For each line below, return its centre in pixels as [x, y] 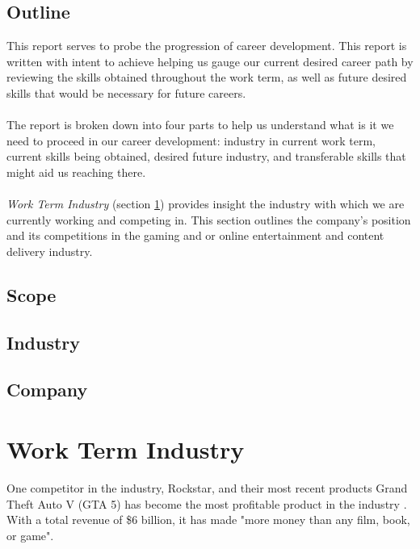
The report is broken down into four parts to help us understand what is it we [200, 125]
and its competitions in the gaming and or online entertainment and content [195, 235]
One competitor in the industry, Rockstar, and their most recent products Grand [207, 487]
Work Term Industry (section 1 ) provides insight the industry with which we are [206, 204]
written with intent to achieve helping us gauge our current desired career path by [210, 61]
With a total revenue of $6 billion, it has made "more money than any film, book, [208, 520]
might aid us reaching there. [76, 172]
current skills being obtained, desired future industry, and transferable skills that [206, 156]
